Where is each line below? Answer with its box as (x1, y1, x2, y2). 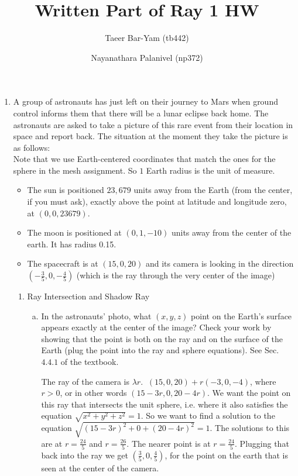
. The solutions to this (210, 422, 290, 434)
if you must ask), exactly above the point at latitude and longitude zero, (27, 195, 287, 208)
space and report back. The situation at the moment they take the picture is (13, 130, 288, 142)
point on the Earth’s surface (191, 309, 292, 322)
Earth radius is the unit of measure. (146, 164, 275, 176)
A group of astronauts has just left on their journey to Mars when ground (13, 95, 278, 108)
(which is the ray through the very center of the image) (76, 269, 275, 281)
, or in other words (60, 387, 127, 399)
